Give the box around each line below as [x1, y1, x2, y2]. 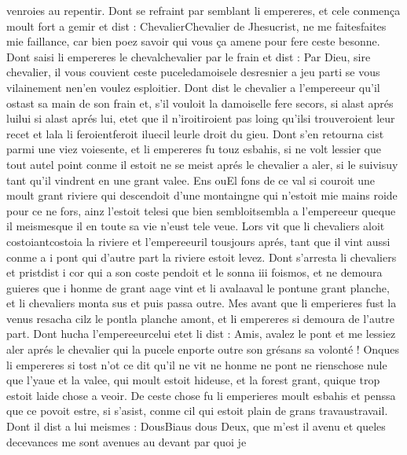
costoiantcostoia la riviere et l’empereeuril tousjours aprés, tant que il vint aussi [6, 233, 390, 249]
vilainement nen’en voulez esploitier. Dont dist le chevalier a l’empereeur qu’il [6, 79, 380, 95]
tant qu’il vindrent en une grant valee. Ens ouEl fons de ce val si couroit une [6, 171, 375, 188]
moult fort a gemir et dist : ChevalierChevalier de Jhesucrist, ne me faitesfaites [6, 17, 387, 34]
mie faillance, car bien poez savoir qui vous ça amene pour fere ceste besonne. [6, 33, 380, 50]
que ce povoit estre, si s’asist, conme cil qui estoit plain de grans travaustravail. [6, 402, 388, 419]
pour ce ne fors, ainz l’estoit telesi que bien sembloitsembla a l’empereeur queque [6, 202, 396, 218]
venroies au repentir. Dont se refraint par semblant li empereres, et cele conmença [6, 2, 401, 18]
